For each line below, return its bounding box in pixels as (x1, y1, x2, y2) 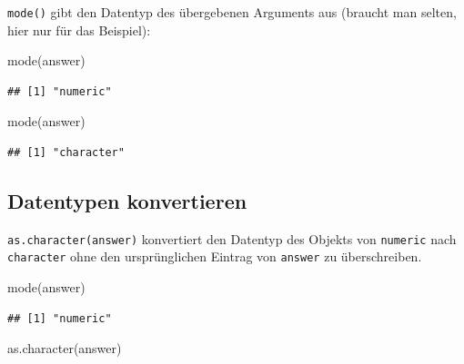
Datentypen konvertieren (7, 187, 247, 215)
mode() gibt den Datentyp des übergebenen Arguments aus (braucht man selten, (7, 3, 457, 21)
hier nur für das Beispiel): (7, 20, 151, 39)
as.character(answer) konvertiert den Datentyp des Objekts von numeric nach (7, 229, 457, 248)
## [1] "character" (7, 146, 125, 160)
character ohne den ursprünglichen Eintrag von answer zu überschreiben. (7, 247, 422, 266)
